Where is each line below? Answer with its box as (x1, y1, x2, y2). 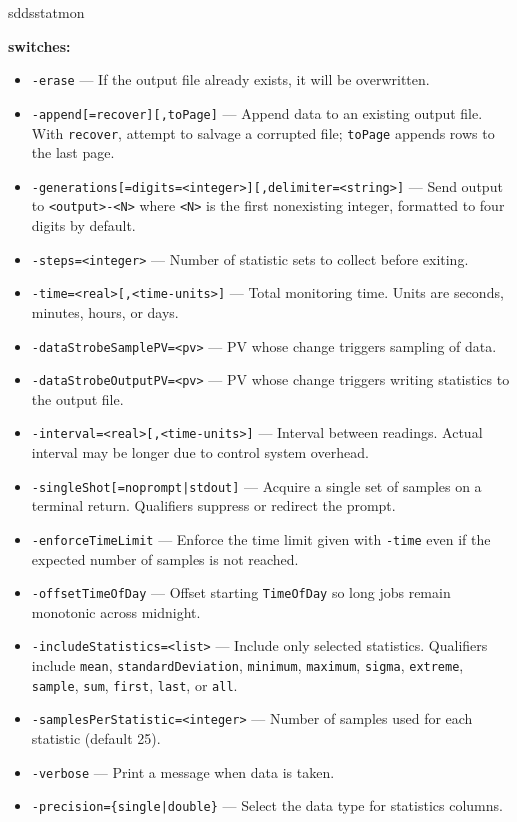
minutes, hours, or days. (31, 301, 179, 322)
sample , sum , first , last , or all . (31, 674, 238, 695)
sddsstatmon (8, 2, 85, 22)
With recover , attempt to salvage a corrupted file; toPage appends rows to (31, 122, 495, 143)
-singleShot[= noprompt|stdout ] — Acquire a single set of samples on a (31, 475, 482, 496)
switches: (8, 35, 71, 56)
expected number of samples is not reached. (31, 548, 299, 569)
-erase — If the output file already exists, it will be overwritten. (31, 69, 430, 90)
